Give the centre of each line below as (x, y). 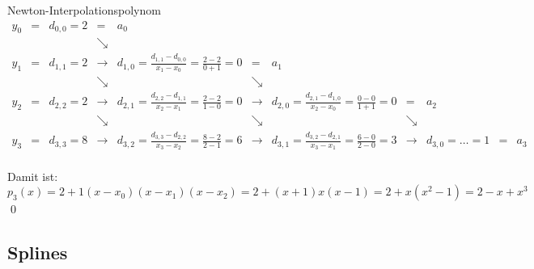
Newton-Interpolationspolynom (84, 10)
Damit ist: (33, 176)
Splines (38, 252)
